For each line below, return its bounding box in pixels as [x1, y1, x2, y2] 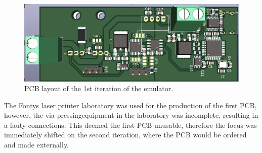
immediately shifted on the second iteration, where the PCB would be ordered [4, 129, 247, 140]
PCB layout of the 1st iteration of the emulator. [24, 83, 173, 94]
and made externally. [4, 139, 69, 150]
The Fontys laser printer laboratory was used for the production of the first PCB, [4, 100, 257, 110]
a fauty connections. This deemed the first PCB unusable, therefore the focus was [4, 119, 257, 130]
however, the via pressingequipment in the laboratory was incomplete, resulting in [4, 110, 258, 120]
